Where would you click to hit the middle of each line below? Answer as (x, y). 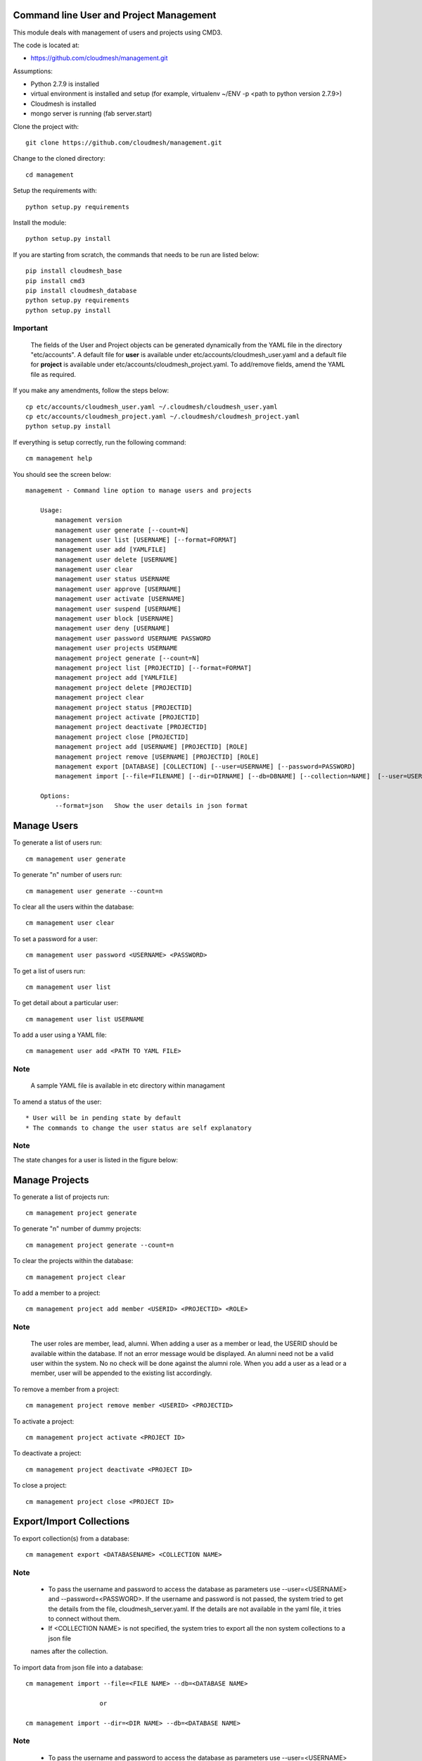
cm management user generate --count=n (94, 891)
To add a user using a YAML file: (60, 1035)
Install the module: (40, 223)
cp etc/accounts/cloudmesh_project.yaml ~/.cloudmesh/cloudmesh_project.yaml (163, 417)
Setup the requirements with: (55, 191)
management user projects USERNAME (116, 648)
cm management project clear (76, 1277)
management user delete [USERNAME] (116, 559)
